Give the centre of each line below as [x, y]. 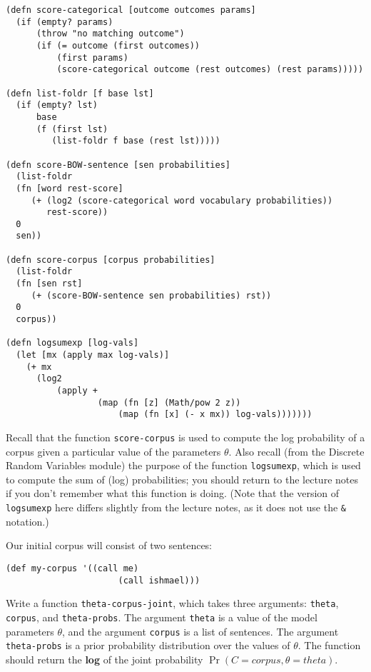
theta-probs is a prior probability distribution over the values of [148, 645]
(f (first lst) [72, 129]
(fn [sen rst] [49, 284]
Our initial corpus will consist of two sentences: [109, 545]
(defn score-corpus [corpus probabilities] [111, 260]
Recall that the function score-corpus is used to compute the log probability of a [185, 437]
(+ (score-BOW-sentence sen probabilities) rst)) [151, 295]
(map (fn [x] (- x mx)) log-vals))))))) [215, 415]
